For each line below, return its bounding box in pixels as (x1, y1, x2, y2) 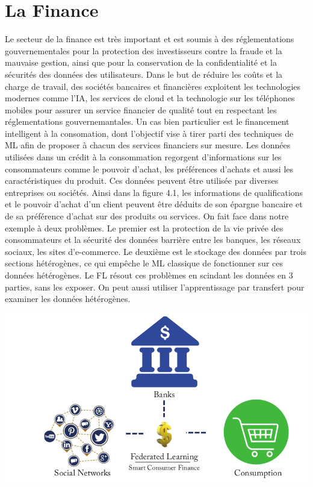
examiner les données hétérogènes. (5, 292, 131, 305)
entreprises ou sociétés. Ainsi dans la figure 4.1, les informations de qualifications (5, 186, 303, 198)
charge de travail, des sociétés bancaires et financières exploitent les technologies (5, 80, 301, 92)
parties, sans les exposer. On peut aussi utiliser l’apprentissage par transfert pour (5, 280, 305, 293)
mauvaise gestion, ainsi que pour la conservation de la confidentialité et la (5, 56, 277, 69)
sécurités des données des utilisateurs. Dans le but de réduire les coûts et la (5, 68, 283, 80)
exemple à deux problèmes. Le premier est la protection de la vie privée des (5, 221, 284, 234)
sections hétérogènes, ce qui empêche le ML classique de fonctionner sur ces (5, 257, 283, 269)
